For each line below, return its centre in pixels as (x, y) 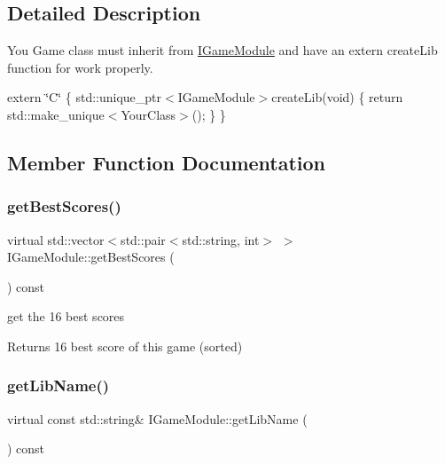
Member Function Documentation (167, 162)
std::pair (143, 239)
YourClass (148, 114)
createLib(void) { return (337, 97)
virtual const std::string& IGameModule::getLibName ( (157, 418)
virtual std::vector (56, 239)
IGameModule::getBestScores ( (91, 257)
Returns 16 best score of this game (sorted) (125, 346)
